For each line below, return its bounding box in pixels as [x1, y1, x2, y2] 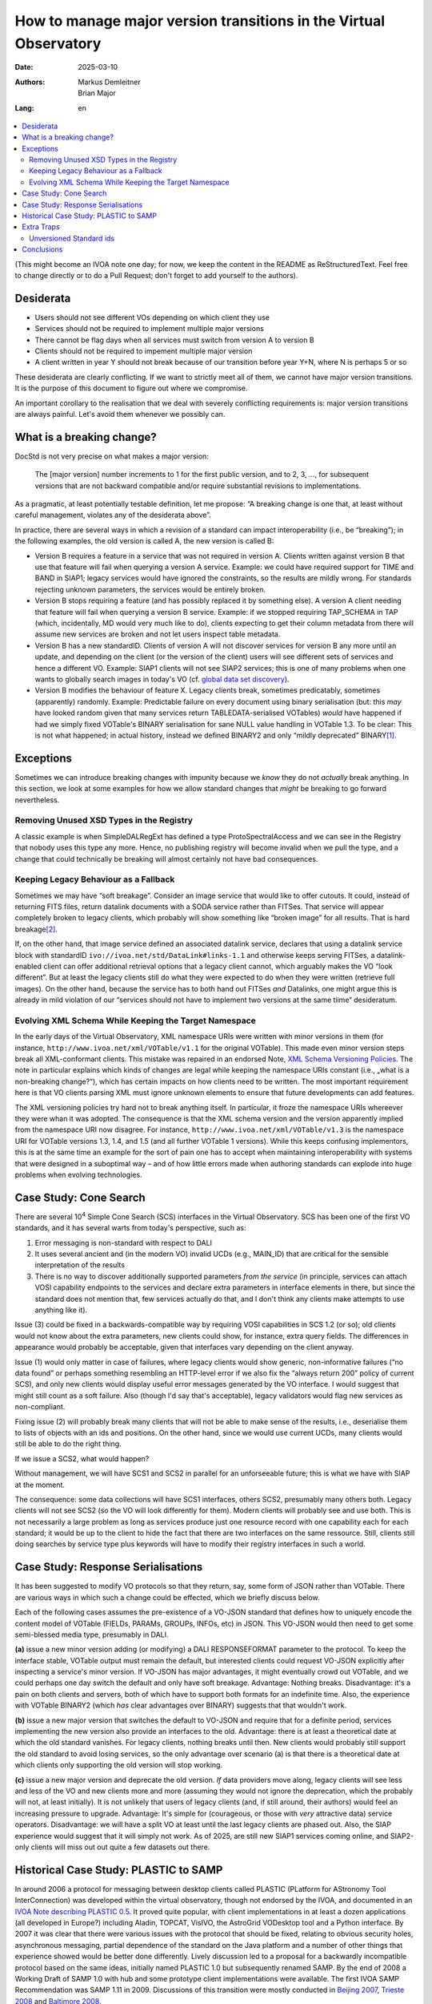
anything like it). [34, 1305, 88, 1315]
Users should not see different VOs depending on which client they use [34, 313, 270, 322]
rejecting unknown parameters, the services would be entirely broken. [34, 584, 266, 594]
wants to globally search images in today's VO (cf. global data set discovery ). [34, 674, 290, 684]
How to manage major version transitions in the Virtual [14, 12, 386, 30]
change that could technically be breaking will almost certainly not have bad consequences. [14, 854, 318, 863]
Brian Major [78, 88, 116, 98]
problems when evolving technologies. [14, 1170, 143, 1179]
